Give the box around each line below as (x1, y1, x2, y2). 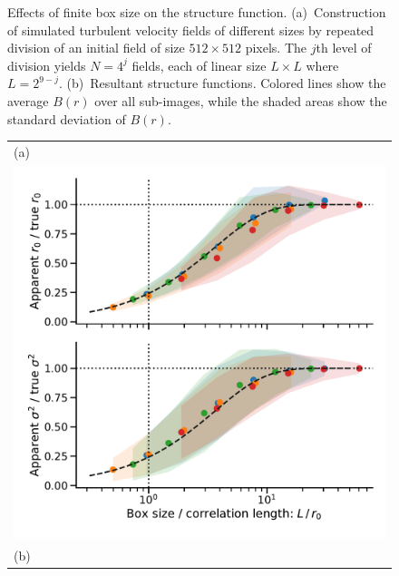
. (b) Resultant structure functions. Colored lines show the (59, 73, 386, 93)
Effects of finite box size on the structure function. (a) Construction (7, 3, 386, 21)
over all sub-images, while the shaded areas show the (94, 91, 387, 110)
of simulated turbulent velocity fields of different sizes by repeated (7, 20, 375, 39)
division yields (7, 55, 86, 74)
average (7, 91, 49, 110)
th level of (316, 38, 372, 57)
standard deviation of (7, 109, 126, 128)
